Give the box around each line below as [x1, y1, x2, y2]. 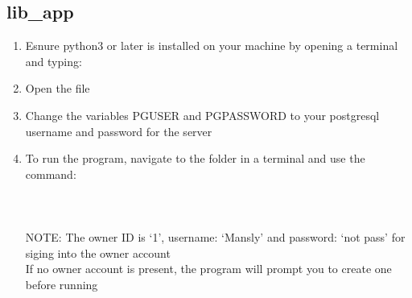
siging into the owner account [25, 244, 171, 261]
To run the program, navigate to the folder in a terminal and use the [25, 150, 365, 167]
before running [25, 275, 98, 292]
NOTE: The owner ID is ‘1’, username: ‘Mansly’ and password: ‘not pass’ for [25, 229, 406, 246]
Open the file [25, 80, 90, 97]
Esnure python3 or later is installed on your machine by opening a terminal [25, 37, 398, 54]
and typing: [25, 52, 82, 69]
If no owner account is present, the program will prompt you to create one [25, 260, 392, 277]
